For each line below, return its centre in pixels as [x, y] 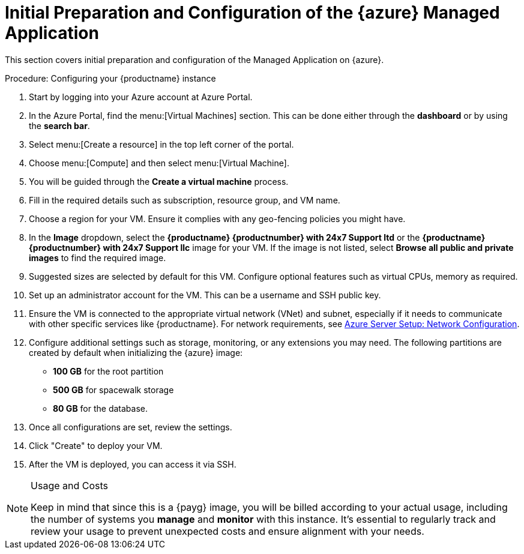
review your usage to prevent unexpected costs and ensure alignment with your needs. [227, 531]
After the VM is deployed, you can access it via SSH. [133, 464]
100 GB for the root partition [108, 371]
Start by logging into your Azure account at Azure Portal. [141, 97]
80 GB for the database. [101, 408]
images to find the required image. [98, 257]
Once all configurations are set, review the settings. [131, 427]
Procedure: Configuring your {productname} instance [110, 78]
